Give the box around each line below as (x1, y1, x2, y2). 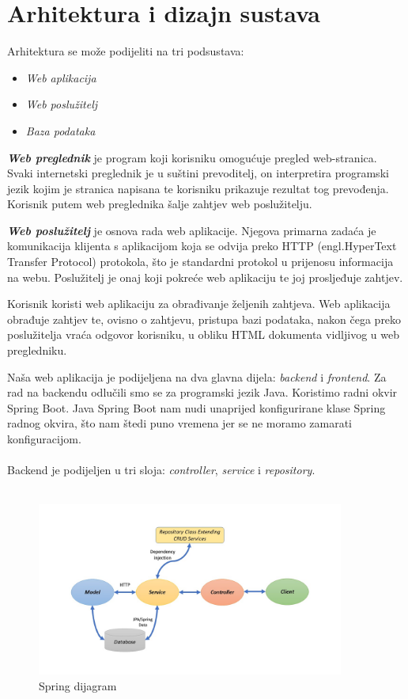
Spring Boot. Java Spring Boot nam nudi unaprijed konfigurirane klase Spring (7, 399, 386, 416)
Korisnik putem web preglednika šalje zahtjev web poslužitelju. (7, 196, 312, 212)
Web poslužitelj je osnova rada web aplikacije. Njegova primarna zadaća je (7, 222, 376, 238)
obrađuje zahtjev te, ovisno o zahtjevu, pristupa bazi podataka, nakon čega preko (7, 310, 402, 327)
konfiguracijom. (7, 431, 81, 446)
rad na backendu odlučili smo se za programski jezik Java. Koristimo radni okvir (7, 384, 398, 401)
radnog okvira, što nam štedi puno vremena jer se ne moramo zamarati (7, 415, 353, 431)
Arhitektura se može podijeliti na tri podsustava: (7, 43, 244, 59)
